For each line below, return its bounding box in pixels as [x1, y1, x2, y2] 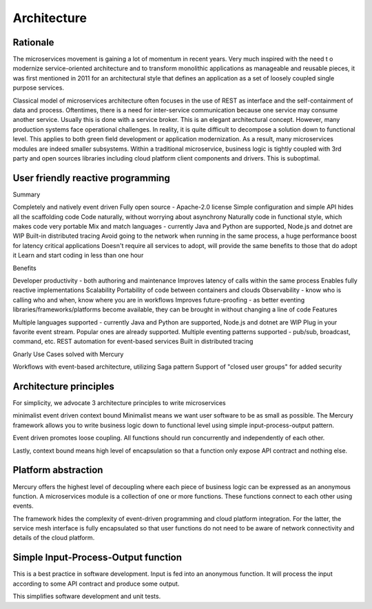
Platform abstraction [12, 464, 103, 476]
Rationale [12, 37, 54, 48]
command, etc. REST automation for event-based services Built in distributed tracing [12, 338, 254, 346]
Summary [12, 190, 41, 198]
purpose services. [12, 83, 65, 92]
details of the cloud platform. [12, 534, 95, 542]
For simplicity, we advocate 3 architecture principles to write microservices [12, 399, 227, 407]
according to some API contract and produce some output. [12, 579, 180, 588]
